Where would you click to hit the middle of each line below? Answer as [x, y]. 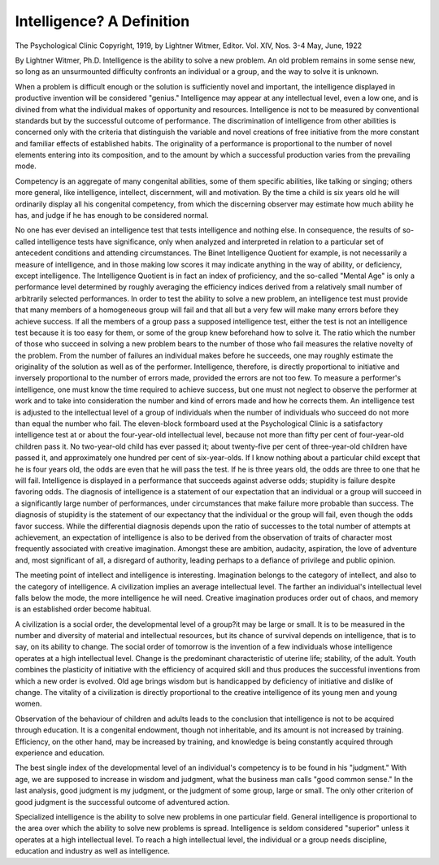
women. [28, 704]
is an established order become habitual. [83, 609]
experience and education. [60, 753]
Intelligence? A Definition [102, 21]
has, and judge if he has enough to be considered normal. [112, 215]
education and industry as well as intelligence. [93, 851]
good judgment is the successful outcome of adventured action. [123, 802]
